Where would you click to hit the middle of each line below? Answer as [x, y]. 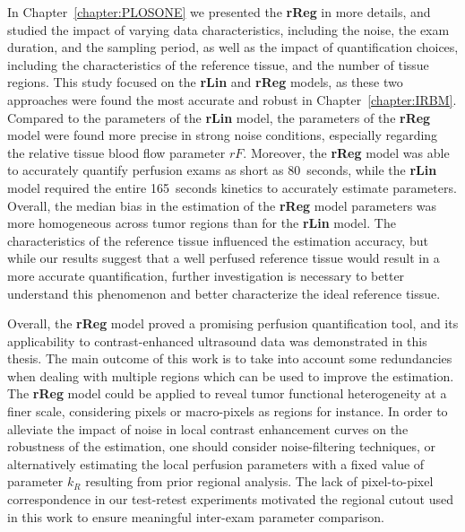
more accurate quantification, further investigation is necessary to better [206, 275]
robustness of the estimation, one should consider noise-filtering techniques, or [221, 446]
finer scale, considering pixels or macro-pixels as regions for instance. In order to [228, 411]
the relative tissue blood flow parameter [116, 152]
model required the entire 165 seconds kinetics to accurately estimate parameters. [232, 187]
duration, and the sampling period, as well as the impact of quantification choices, [233, 47]
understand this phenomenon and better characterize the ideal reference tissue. [224, 293]
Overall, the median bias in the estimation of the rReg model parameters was [222, 205]
